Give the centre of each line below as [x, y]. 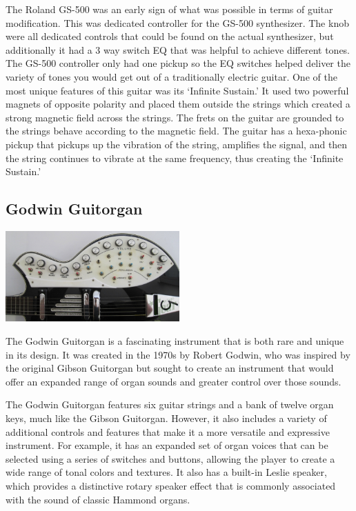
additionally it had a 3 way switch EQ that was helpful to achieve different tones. [178, 49]
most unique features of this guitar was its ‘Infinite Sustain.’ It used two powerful [177, 90]
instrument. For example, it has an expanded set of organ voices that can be [167, 445]
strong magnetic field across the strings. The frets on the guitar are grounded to [175, 117]
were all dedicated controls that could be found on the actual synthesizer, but [170, 36]
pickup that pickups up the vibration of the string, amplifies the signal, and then [177, 144]
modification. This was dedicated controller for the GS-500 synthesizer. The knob [177, 22]
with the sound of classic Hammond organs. [98, 499]
